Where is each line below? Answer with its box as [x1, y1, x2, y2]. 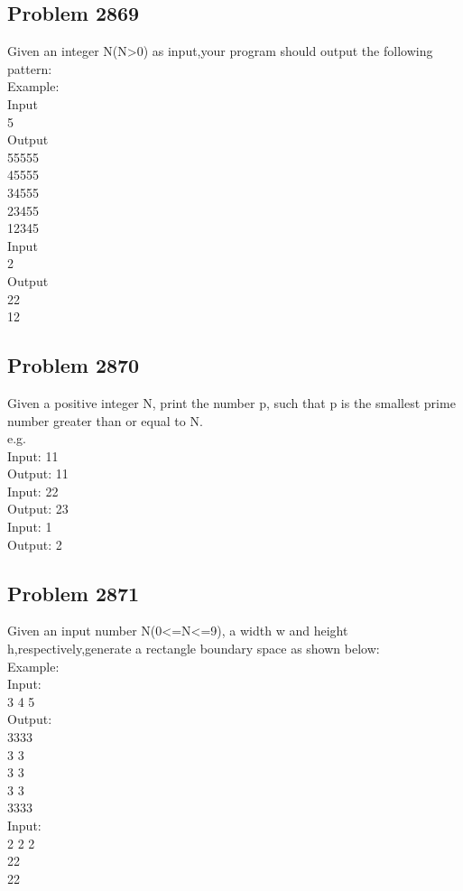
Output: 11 [7, 464, 69, 483]
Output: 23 [7, 499, 69, 518]
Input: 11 [7, 446, 59, 465]
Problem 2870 [7, 351, 140, 379]
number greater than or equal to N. [7, 411, 203, 430]
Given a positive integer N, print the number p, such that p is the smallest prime [7, 393, 456, 412]
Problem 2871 [7, 579, 140, 607]
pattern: [7, 59, 52, 78]
